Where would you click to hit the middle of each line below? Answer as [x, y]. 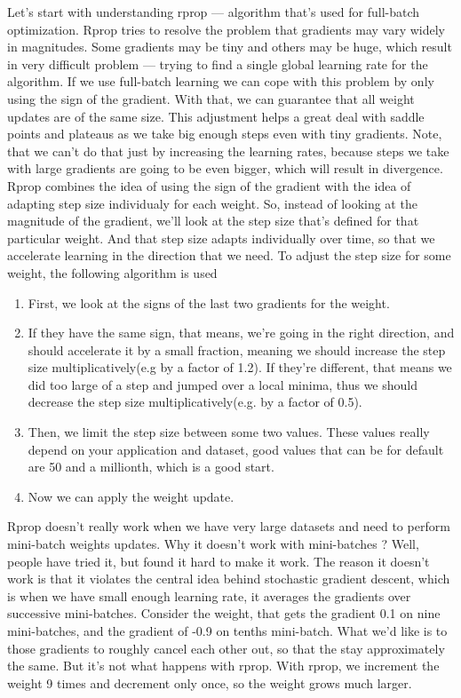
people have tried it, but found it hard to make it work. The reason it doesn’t [219, 561]
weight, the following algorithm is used [112, 272]
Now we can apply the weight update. [131, 496]
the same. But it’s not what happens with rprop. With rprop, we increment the [223, 666]
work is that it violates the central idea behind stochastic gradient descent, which [229, 579]
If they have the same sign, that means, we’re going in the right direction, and [241, 333]
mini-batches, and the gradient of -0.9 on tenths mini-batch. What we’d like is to [227, 631]
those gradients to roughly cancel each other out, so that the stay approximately [226, 648]
